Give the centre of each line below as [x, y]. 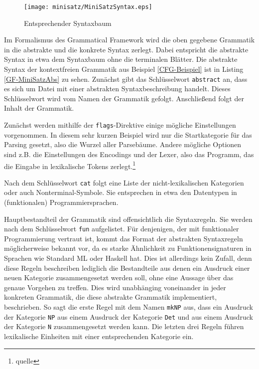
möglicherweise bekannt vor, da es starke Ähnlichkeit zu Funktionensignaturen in [128, 248]
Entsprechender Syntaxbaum [68, 23]
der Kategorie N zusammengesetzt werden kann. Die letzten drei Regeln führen [124, 326]
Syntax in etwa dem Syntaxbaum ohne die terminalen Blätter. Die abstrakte [121, 59]
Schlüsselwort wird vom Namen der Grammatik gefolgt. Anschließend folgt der [124, 98]
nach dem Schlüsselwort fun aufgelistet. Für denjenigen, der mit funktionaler [122, 229]
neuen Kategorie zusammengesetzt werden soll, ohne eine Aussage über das [119, 277]
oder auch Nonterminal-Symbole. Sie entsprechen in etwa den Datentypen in [121, 192]
